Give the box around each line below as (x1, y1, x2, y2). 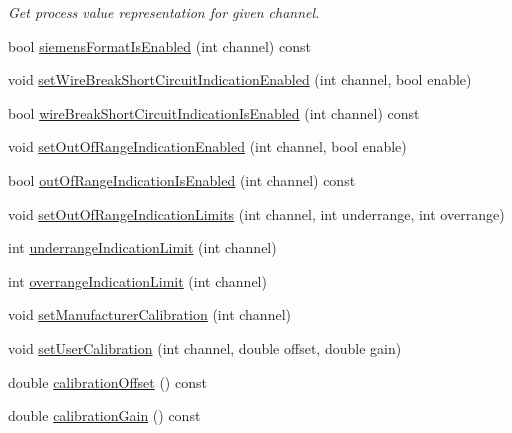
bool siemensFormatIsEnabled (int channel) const (8, 35, 311, 56)
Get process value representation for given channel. (8, 2, 320, 22)
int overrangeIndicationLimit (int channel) (8, 270, 267, 291)
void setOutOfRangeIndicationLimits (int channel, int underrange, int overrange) (8, 203, 505, 224)
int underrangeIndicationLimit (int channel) (8, 237, 277, 258)
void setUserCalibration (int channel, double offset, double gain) (8, 337, 402, 358)
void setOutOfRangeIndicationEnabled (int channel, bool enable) (8, 136, 407, 157)
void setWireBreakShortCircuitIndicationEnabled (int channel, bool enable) (8, 69, 472, 90)
